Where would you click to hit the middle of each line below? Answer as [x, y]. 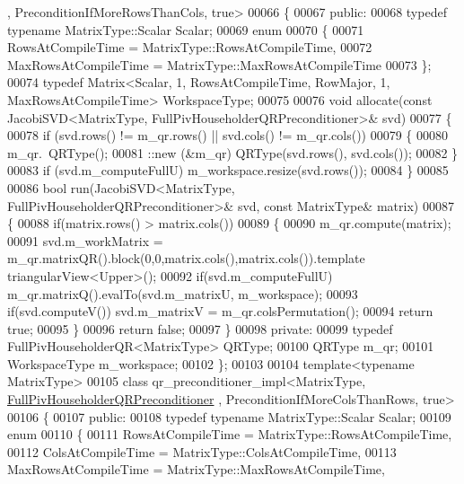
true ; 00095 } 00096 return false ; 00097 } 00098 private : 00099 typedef [200, 328]
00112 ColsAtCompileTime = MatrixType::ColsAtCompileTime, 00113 [202, 451]
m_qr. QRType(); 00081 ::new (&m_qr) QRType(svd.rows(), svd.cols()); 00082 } [233, 152]
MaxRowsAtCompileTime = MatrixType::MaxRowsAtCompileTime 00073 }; [219, 64]
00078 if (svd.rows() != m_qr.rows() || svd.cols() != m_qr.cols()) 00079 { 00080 [228, 135]
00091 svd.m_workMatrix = [85, 240]
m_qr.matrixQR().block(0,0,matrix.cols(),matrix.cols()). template [186, 258]
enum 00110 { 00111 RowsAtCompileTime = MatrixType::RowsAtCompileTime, [230, 434]
